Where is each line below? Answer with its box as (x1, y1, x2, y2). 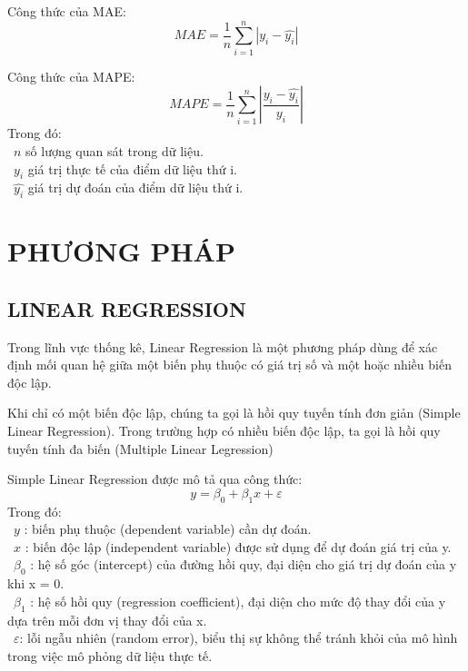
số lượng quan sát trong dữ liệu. (25, 141, 204, 160)
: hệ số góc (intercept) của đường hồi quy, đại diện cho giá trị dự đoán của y (30, 555, 457, 574)
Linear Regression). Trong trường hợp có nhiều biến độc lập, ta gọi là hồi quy (7, 421, 441, 440)
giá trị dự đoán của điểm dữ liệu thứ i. (27, 178, 244, 197)
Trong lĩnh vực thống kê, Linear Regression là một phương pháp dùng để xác (7, 337, 438, 356)
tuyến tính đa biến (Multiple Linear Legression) (7, 439, 274, 458)
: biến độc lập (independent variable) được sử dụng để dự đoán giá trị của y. (25, 537, 452, 556)
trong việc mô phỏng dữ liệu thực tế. (7, 646, 213, 665)
